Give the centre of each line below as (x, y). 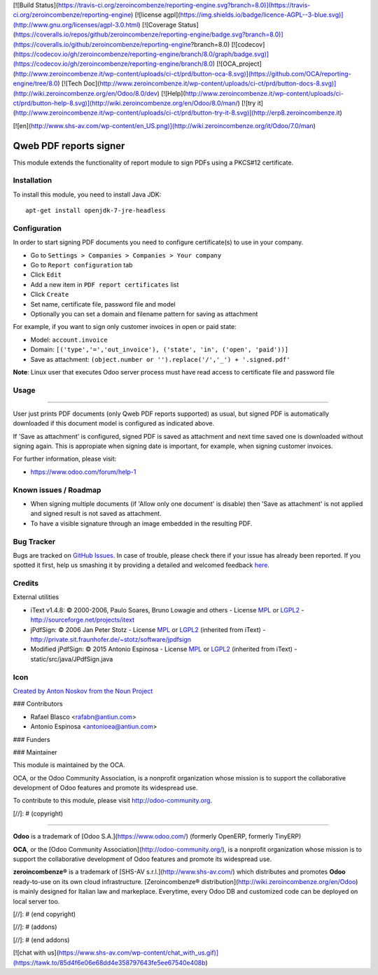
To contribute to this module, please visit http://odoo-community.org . (113, 801)
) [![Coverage (157, 24)
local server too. (36, 901)
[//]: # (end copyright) (44, 914)
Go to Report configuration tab (82, 265)
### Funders (31, 739)
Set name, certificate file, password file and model (103, 304)
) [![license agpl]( (155, 15)
